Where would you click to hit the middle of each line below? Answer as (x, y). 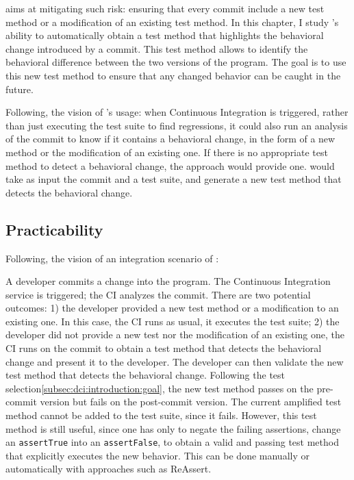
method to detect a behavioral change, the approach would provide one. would (170, 165)
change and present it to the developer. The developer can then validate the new (175, 361)
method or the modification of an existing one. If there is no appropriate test (167, 152)
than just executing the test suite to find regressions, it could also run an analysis (177, 125)
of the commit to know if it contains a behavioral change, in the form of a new (170, 139)
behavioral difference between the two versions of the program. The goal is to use (176, 62)
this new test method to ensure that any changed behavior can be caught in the (173, 75)
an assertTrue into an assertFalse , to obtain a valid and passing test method (172, 442)
